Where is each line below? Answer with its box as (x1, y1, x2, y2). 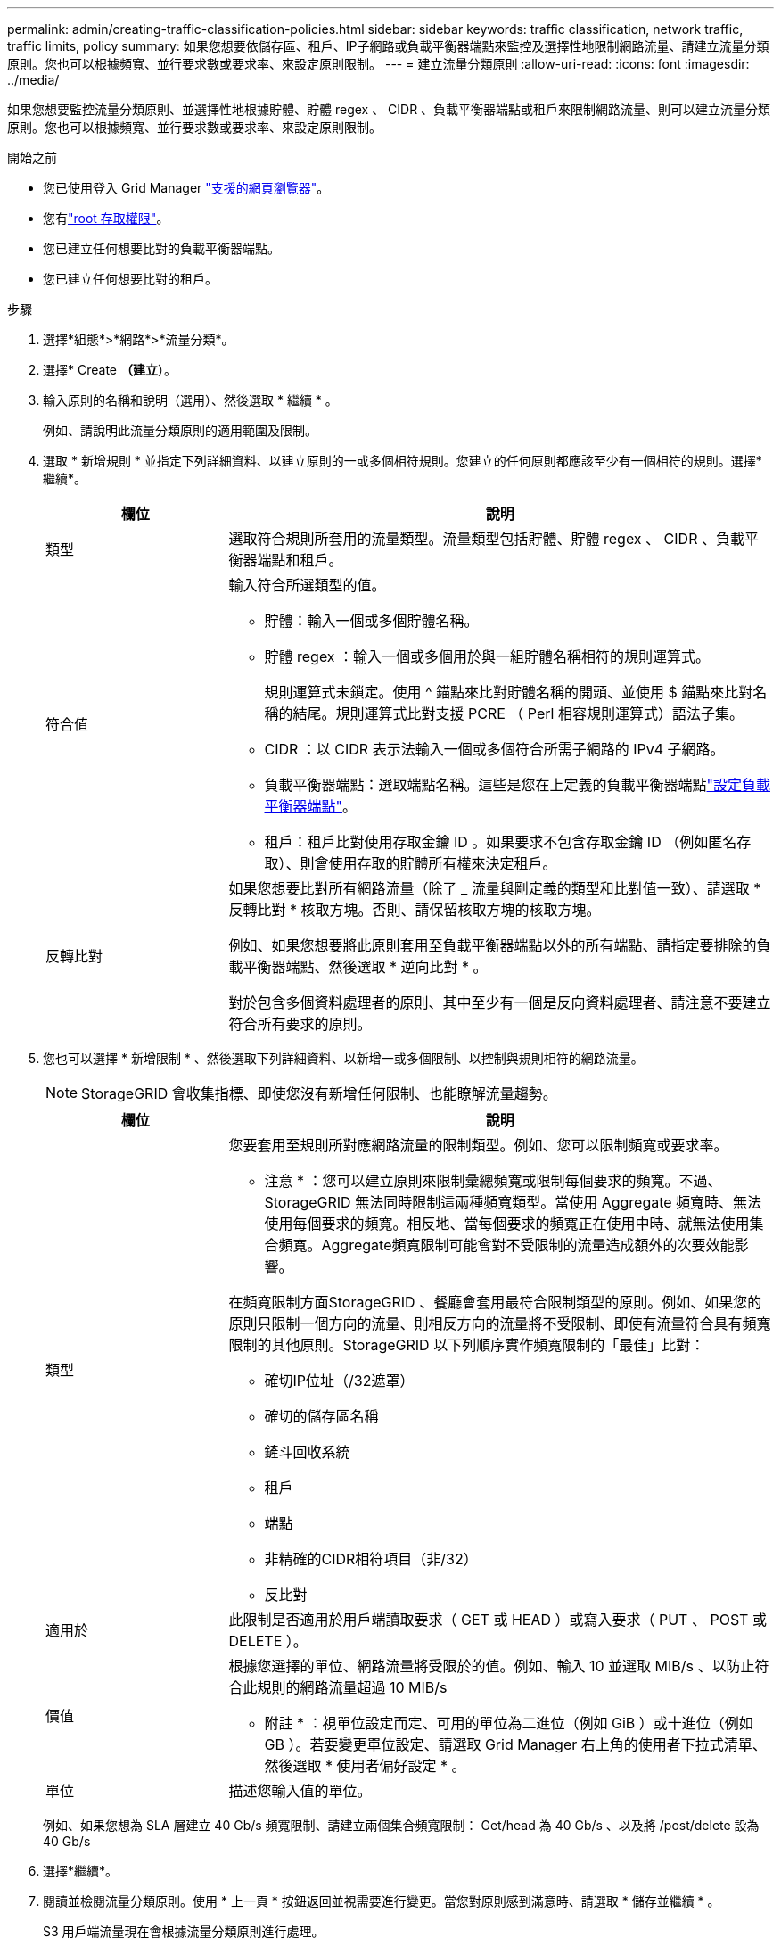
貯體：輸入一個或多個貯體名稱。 (264, 612, 479, 630)
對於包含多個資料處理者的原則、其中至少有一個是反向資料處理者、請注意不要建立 (228, 994, 771, 1011)
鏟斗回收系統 (264, 1443, 350, 1461)
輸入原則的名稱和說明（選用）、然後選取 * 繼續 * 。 (43, 392, 338, 408)
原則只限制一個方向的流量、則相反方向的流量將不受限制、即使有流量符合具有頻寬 (228, 1315, 771, 1332)
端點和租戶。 (257, 551, 343, 569)
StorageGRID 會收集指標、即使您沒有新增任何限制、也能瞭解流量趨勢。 (81, 1084, 557, 1102)
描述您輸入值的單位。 (228, 1782, 372, 1800)
